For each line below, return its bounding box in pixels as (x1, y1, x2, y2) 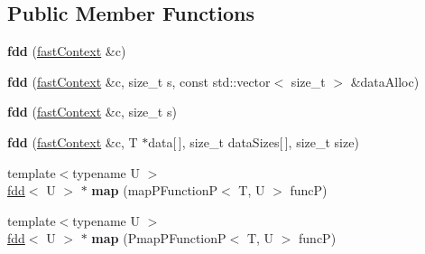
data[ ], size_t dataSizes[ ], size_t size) (148, 132, 359, 151)
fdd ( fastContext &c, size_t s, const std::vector (7, 71, 271, 90)
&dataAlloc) (350, 71, 420, 90)
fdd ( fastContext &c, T (7, 132, 138, 151)
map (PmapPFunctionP (91, 229, 226, 248)
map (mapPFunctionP (91, 181, 218, 200)
